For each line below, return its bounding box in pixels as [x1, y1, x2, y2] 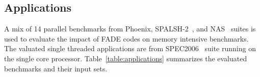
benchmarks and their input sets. [4, 63, 108, 73]
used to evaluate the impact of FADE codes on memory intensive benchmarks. [4, 33, 249, 44]
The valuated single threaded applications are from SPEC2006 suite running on [4, 43, 256, 54]
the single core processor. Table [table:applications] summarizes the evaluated [4, 53, 247, 63]
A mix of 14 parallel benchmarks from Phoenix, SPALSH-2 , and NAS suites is [4, 23, 256, 34]
